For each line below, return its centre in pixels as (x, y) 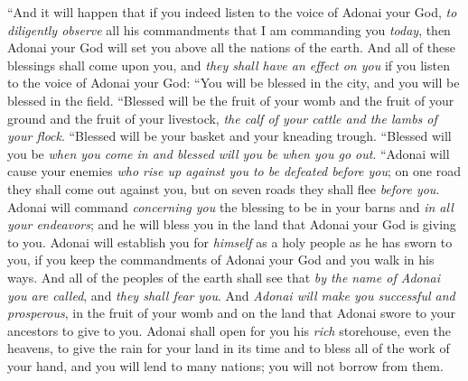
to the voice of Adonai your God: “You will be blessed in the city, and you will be (234, 83)
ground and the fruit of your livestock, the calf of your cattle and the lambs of (222, 118)
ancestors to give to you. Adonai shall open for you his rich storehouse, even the (229, 330)
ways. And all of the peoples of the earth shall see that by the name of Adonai (224, 277)
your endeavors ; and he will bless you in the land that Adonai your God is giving (232, 224)
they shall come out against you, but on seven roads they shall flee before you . (224, 188)
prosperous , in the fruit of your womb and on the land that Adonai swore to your (232, 313)
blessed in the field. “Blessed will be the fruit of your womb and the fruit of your (231, 100)
